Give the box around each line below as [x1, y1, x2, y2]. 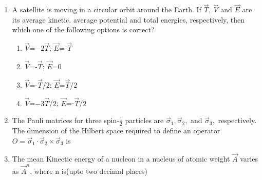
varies [240, 153, 258, 164]
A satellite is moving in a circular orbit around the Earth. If [12, 4, 201, 15]
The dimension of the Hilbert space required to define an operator [12, 125, 220, 136]
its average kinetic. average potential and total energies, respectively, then [12, 14, 245, 25]
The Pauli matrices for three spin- [12, 115, 119, 126]
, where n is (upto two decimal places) [30, 165, 147, 176]
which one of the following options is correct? [12, 24, 155, 35]
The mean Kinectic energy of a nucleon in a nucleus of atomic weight [12, 153, 230, 164]
